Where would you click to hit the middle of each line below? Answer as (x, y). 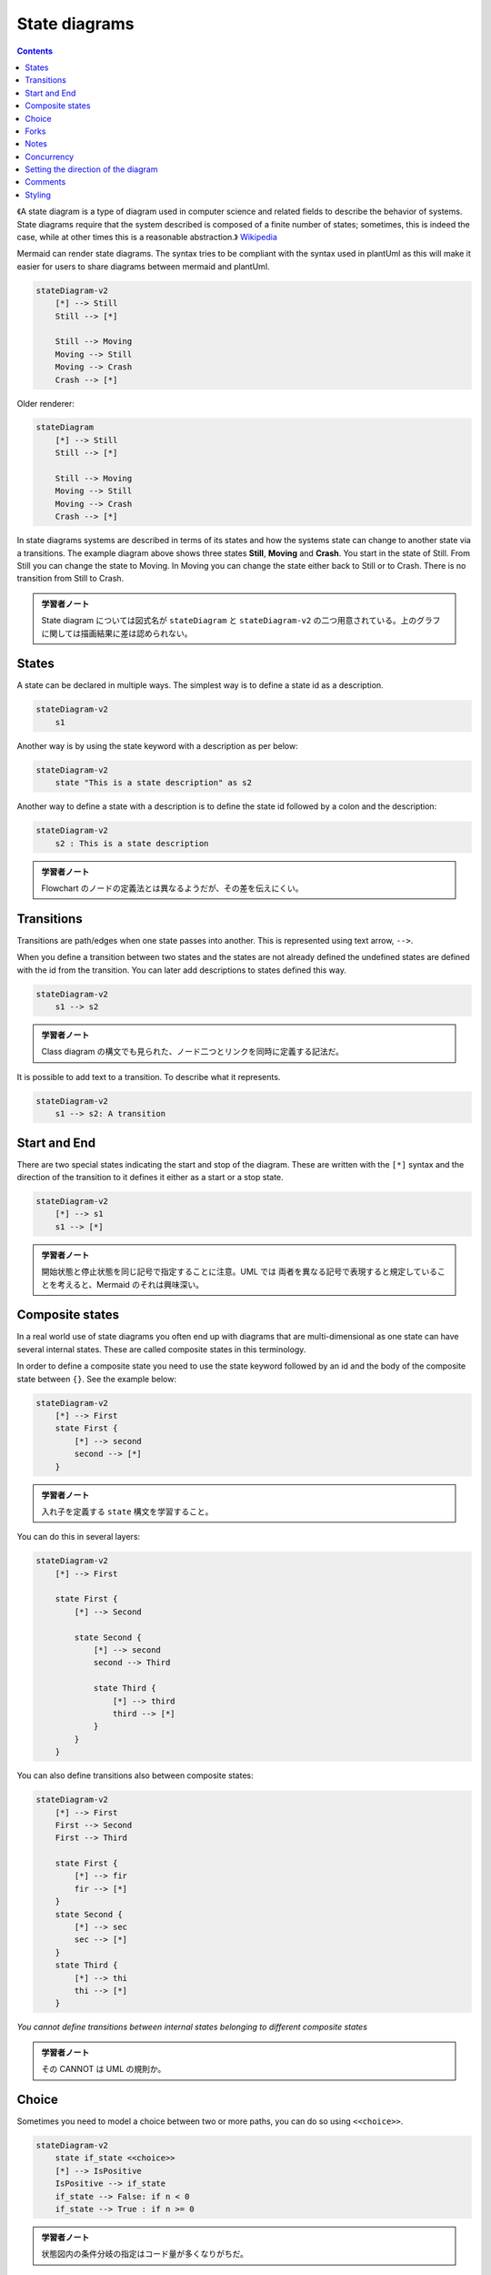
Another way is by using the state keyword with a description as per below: (158, 745)
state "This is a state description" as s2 (153, 783)
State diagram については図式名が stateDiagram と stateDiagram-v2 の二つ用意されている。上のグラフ (241, 621)
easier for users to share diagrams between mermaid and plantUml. (143, 266)
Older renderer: (45, 403)
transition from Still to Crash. (70, 579)
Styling (38, 195)
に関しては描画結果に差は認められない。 (117, 633)
